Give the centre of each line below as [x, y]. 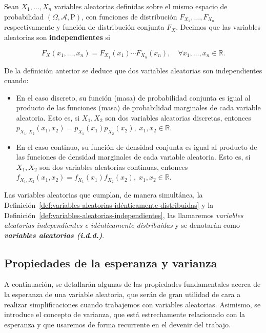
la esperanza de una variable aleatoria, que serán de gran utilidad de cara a [122, 294]
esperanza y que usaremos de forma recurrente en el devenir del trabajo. [117, 324]
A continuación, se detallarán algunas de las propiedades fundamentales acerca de [132, 284]
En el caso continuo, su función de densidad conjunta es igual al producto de [137, 146]
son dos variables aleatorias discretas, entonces [178, 117]
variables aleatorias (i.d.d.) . [54, 235]
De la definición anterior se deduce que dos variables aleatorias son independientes [133, 70]
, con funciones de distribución [129, 16]
